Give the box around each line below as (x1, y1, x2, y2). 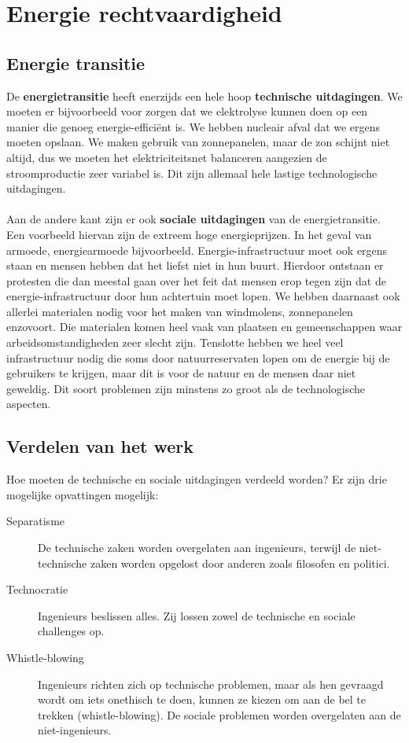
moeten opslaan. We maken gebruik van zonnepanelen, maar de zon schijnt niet (6, 134, 390, 150)
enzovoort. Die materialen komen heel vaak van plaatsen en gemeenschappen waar (6, 318, 403, 335)
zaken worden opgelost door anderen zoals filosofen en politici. (90, 554, 390, 571)
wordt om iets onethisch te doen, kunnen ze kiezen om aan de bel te (38, 691, 367, 708)
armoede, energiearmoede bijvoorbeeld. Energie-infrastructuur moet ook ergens (6, 241, 388, 258)
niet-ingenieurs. (38, 722, 112, 738)
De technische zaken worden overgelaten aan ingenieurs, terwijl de (38, 539, 356, 556)
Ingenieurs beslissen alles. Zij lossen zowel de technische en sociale (38, 607, 356, 623)
